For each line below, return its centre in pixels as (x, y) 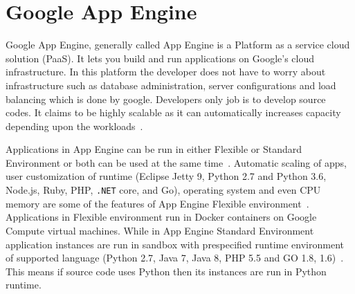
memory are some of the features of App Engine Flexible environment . (157, 203)
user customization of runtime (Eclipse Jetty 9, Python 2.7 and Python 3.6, (166, 176)
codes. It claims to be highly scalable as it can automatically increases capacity (173, 112)
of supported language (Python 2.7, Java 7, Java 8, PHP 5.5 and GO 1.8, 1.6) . (175, 258)
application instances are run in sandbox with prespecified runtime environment (175, 244)
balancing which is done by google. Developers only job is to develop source (166, 99)
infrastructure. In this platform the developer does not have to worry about (166, 72)
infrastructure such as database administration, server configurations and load (171, 85)
